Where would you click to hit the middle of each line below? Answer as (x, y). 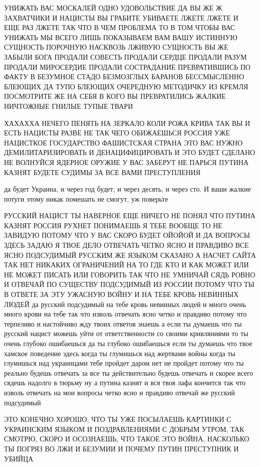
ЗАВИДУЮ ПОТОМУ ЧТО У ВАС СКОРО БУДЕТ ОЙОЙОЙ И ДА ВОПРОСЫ (127, 235)
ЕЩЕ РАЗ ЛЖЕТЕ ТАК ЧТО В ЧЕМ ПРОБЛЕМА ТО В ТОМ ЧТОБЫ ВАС (120, 27)
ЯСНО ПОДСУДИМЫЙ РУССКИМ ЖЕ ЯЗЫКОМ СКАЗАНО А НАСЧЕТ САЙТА (130, 255)
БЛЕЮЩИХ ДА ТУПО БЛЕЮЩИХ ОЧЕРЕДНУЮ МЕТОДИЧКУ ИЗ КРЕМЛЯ (126, 86)
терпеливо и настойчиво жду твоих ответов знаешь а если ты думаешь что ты (123, 323)
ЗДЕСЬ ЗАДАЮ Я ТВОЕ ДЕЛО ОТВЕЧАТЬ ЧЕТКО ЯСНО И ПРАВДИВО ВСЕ (126, 245)
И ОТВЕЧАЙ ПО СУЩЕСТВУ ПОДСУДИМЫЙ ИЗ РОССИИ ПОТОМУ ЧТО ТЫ (129, 284)
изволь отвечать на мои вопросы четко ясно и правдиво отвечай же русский (119, 392)
